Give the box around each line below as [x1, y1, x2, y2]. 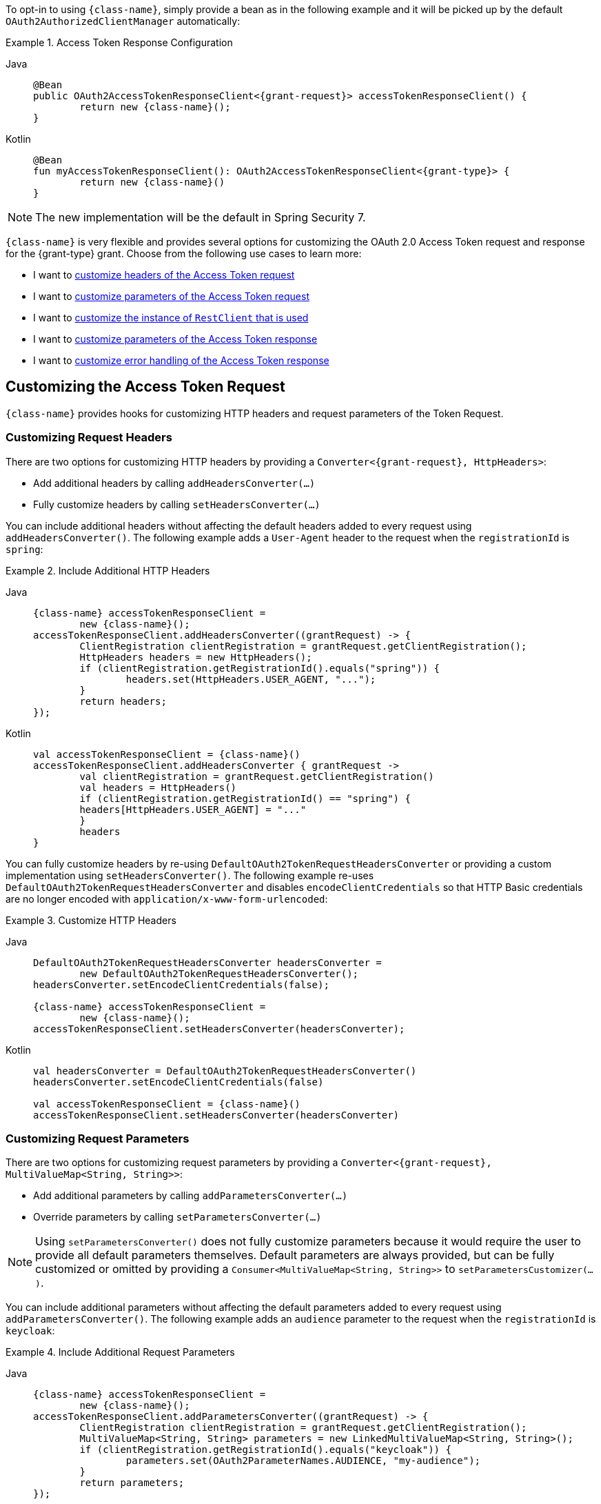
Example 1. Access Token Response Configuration [6, 37, 233, 48]
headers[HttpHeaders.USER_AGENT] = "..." [79, 803, 307, 815]
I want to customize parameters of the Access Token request [33, 290, 309, 302]
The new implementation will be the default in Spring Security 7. [35, 210, 366, 224]
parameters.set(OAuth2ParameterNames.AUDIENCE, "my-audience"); [125, 1455, 481, 1467]
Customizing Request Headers [6, 430, 172, 445]
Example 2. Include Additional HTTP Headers [6, 564, 210, 576]
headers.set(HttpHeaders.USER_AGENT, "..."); [125, 673, 376, 685]
